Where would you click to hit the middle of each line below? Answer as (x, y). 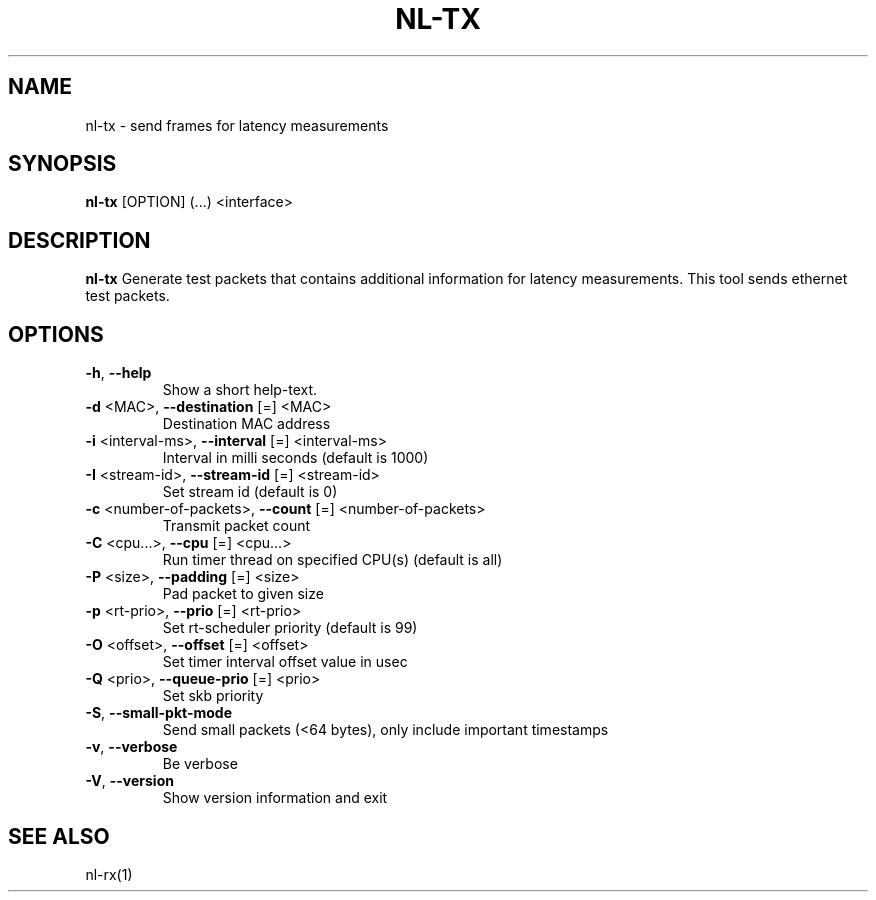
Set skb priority (213, 696)
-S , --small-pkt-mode (158, 713)
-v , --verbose (131, 747)
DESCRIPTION (79, 240)
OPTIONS (56, 334)
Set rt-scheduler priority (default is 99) (290, 628)
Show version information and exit (275, 798)
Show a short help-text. (240, 390)
